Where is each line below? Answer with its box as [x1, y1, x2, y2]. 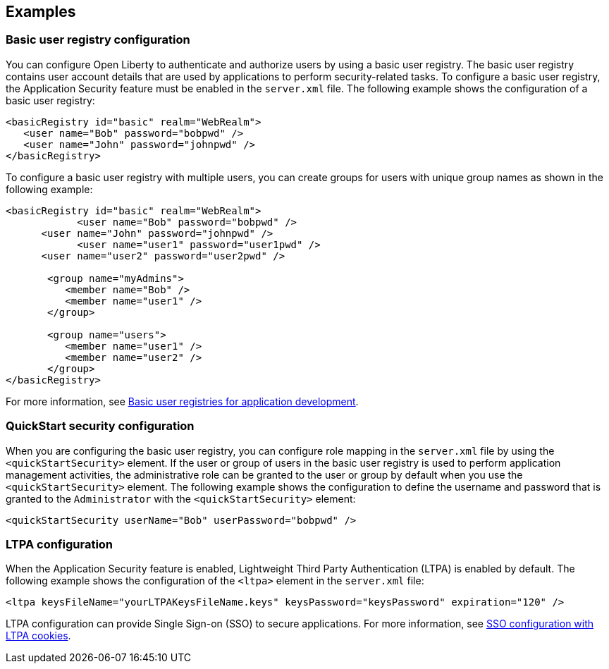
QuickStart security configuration [6, 419, 195, 434]
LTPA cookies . [6, 630, 71, 642]
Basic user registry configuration [6, 32, 190, 47]
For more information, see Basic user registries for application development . [6, 395, 359, 407]
